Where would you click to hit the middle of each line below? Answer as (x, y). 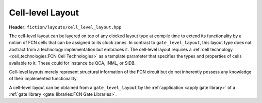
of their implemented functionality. (43, 79)
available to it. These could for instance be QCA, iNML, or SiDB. (72, 63)
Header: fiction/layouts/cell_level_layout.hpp (65, 27)
